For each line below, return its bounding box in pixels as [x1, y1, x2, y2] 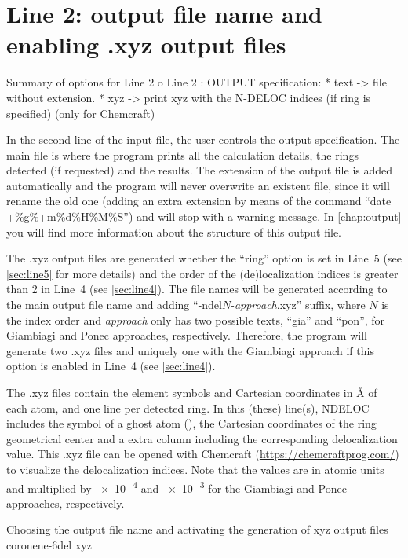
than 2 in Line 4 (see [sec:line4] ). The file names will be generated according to [6, 281, 388, 297]
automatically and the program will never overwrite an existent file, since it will [6, 177, 390, 193]
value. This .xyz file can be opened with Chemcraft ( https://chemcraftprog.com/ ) [6, 446, 399, 462]
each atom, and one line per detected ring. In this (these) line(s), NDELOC [6, 399, 370, 416]
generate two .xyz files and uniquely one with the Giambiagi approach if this [6, 342, 374, 358]
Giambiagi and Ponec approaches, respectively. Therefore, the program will [6, 327, 367, 343]
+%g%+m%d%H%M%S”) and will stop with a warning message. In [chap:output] [6, 208, 402, 225]
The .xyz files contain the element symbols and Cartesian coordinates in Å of [6, 384, 377, 400]
